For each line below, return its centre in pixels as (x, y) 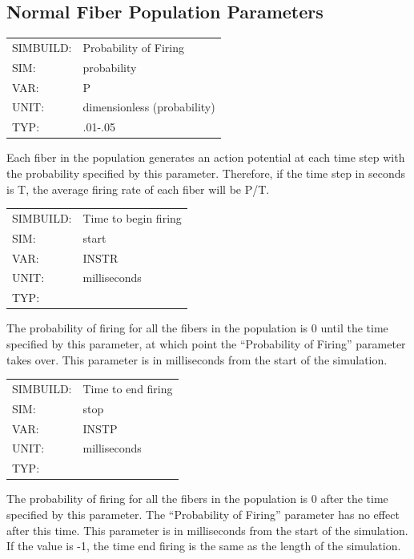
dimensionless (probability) (149, 107)
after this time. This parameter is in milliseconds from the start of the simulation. (207, 530)
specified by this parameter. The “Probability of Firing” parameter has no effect (203, 515)
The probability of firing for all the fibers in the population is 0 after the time (197, 499)
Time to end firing (128, 388)
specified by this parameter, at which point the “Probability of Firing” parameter (206, 344)
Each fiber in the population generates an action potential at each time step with (206, 157)
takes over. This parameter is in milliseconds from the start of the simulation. (197, 359)
